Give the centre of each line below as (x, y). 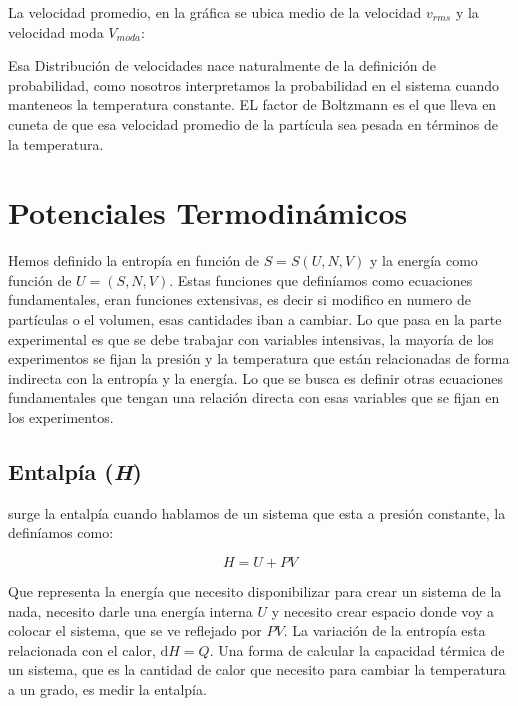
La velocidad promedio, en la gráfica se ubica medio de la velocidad (215, 12)
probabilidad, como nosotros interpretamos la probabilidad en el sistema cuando (254, 84)
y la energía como (424, 260)
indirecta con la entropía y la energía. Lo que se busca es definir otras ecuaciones (256, 377)
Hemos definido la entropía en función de (133, 260)
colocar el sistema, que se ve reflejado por (135, 630)
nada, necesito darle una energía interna (130, 610)
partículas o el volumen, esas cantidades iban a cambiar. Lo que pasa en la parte (255, 319)
